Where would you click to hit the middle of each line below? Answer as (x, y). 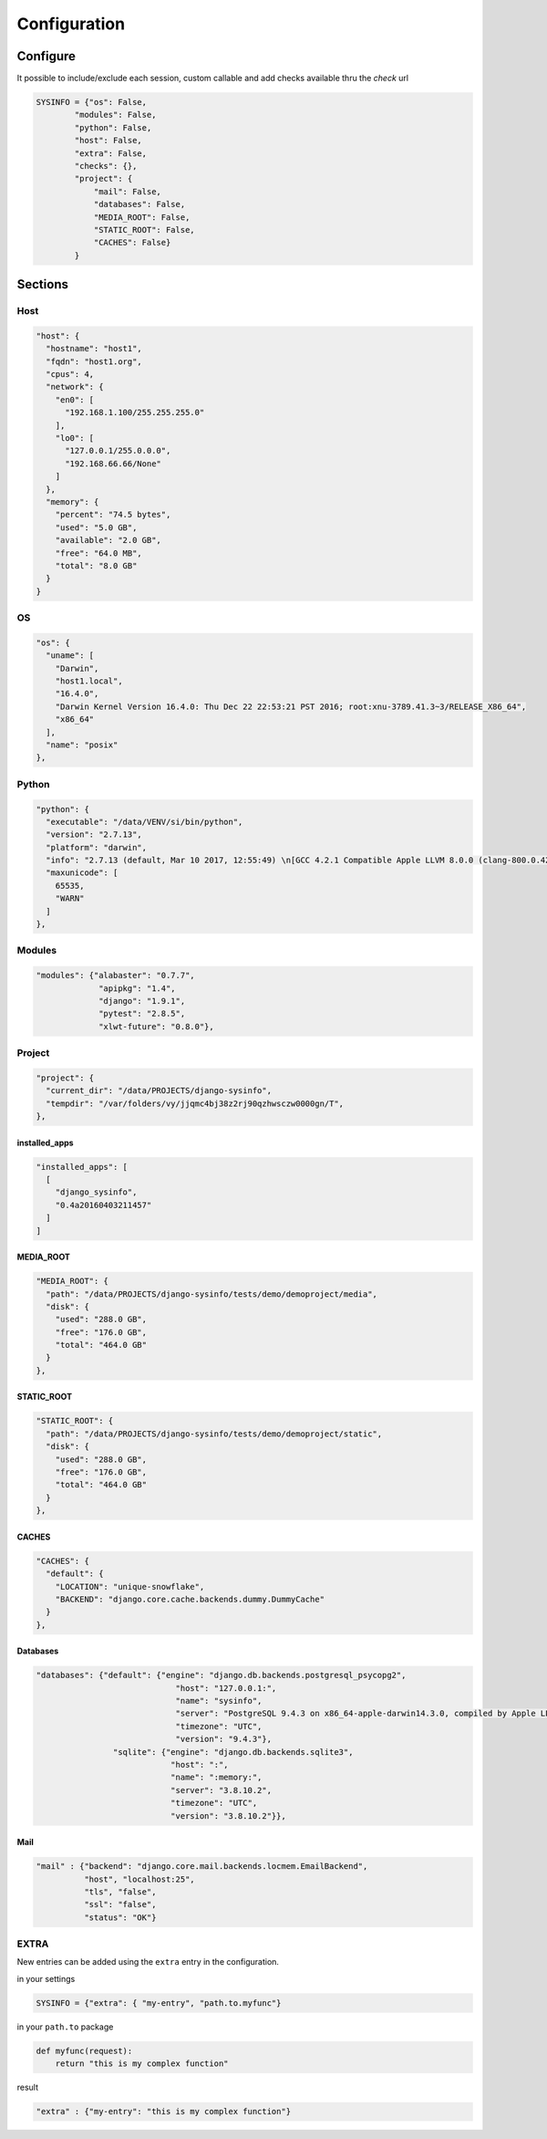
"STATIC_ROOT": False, (144, 230)
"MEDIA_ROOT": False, (142, 217)
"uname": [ (70, 656)
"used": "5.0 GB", (96, 527)
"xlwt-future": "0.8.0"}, (156, 1026)
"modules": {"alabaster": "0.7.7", (115, 976)
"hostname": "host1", (94, 349)
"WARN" (70, 898)
